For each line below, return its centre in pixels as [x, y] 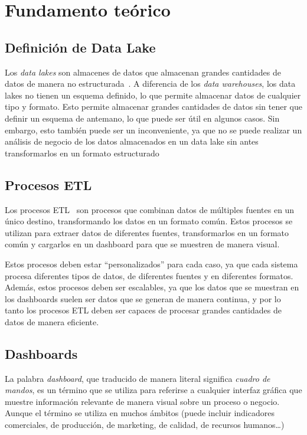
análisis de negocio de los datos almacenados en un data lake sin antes [132, 141]
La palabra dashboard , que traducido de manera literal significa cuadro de [138, 378]
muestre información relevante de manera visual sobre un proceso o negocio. [142, 401]
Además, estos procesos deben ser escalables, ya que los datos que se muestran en [152, 287]
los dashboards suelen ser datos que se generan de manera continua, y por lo [143, 298]
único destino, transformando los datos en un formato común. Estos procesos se [149, 221]
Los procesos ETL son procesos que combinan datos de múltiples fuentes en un [150, 209]
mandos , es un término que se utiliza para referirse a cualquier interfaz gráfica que [153, 390]
